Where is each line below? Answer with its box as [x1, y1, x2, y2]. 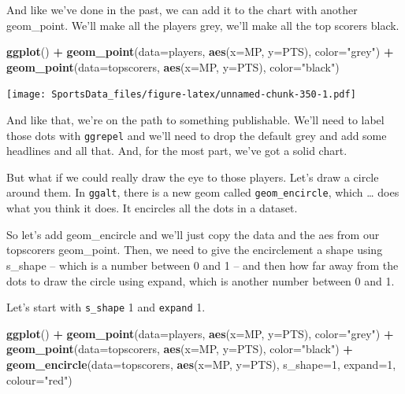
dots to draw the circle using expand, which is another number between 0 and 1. [6, 272, 395, 289]
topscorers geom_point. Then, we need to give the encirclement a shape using [6, 241, 383, 258]
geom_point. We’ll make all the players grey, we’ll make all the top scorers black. [6, 17, 399, 33]
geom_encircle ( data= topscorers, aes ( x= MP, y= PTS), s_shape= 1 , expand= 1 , [6, 355, 396, 372]
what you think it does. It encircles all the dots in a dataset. [6, 200, 298, 216]
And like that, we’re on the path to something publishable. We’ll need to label [6, 112, 385, 128]
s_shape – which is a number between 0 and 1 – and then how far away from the [6, 256, 399, 273]
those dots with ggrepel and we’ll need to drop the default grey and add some [6, 127, 387, 143]
